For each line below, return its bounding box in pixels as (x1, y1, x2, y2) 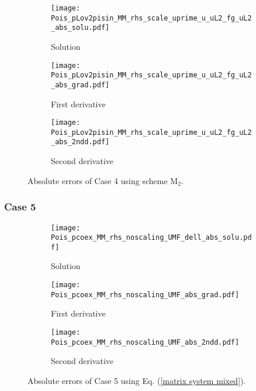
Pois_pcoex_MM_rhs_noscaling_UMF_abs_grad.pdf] (51, 290, 240, 299)
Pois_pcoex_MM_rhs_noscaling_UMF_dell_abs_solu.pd (51, 233, 252, 242)
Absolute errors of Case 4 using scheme (27, 174, 168, 186)
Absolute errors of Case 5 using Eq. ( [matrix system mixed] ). (27, 374, 246, 386)
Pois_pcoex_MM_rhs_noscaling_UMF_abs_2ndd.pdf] (51, 338, 240, 346)
